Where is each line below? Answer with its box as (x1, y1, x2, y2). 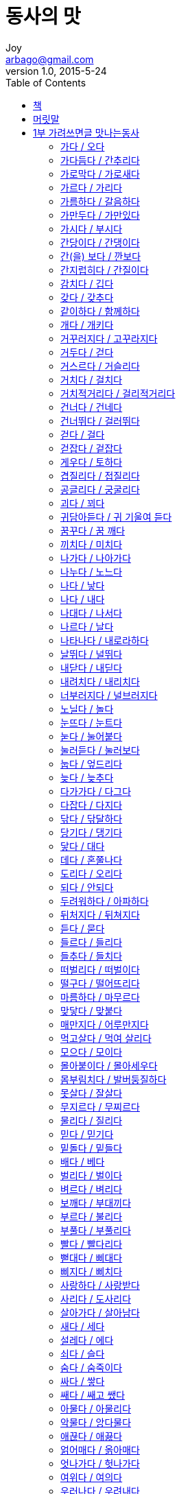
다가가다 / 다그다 (60, 785, 132, 797)
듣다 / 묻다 (60, 922, 105, 934)
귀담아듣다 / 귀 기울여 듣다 (60, 510, 172, 523)
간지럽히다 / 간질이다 (60, 263, 149, 276)
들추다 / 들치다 (60, 949, 123, 962)
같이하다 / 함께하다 (60, 305, 140, 317)
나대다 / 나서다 (60, 606, 123, 619)
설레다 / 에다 (60, 1333, 114, 1346)
